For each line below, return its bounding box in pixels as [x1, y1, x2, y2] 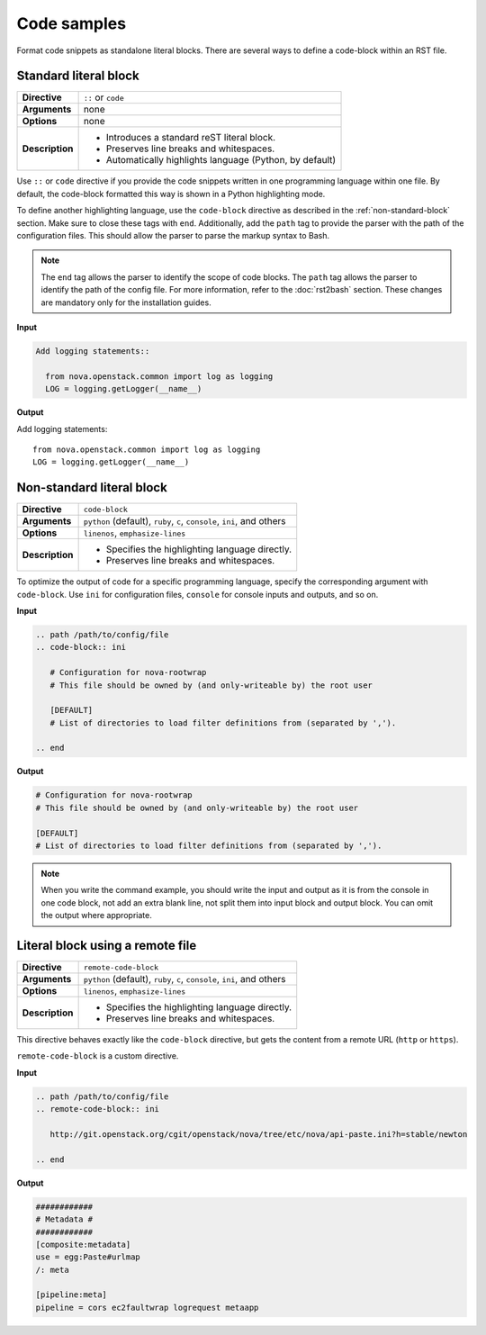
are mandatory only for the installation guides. [40, 297, 211, 308]
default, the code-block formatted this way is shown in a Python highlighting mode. [16, 188, 326, 199]
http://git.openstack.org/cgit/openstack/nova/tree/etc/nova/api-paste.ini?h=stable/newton [49, 1130, 468, 1139]
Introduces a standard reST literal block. [105, 131, 276, 144]
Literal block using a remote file [16, 937, 197, 953]
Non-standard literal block [16, 480, 168, 495]
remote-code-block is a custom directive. [16, 1051, 179, 1061]
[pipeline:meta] [35, 1290, 108, 1300]
